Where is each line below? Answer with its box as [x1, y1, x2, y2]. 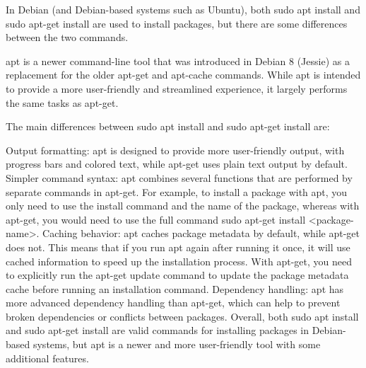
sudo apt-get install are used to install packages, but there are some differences [6, 16, 348, 30]
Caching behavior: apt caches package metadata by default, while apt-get [42, 226, 360, 241]
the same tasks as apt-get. [6, 95, 119, 110]
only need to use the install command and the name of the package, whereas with [6, 198, 360, 213]
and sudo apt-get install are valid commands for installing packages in [6, 323, 309, 338]
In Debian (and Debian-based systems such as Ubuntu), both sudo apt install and [6, 2, 360, 16]
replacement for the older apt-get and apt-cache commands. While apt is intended [6, 67, 361, 82]
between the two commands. [6, 30, 129, 45]
